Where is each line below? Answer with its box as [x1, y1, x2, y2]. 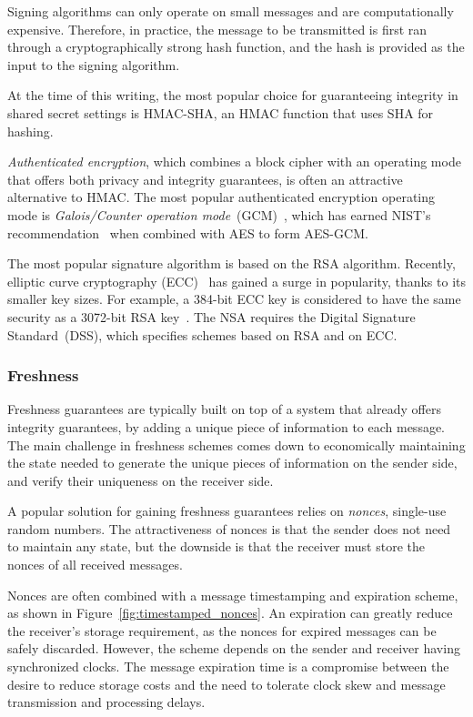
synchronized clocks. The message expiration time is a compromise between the [7, 657, 449, 676]
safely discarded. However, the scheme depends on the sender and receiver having [7, 639, 460, 658]
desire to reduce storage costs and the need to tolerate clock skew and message [7, 674, 446, 693]
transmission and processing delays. [7, 692, 206, 712]
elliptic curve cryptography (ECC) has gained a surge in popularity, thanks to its [7, 271, 466, 290]
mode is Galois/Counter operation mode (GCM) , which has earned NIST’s [7, 205, 431, 224]
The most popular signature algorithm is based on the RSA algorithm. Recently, [7, 254, 456, 273]
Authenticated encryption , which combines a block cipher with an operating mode [7, 152, 461, 171]
